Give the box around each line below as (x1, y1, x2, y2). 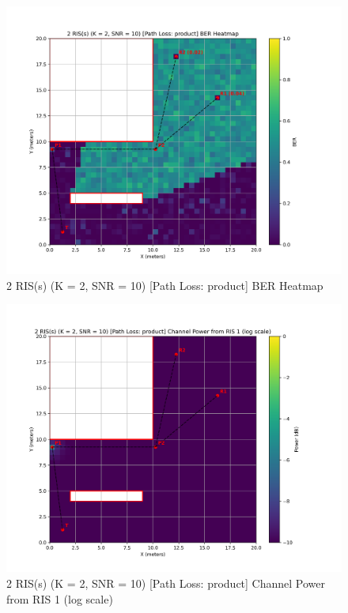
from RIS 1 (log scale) (6, 590, 113, 607)
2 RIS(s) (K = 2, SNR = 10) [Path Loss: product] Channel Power (6, 575, 326, 591)
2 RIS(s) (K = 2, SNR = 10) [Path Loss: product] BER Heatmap (6, 276, 323, 293)
